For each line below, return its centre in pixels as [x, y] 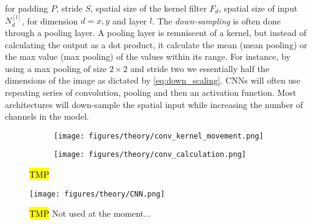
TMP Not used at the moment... [90, 213]
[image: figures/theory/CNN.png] [97, 194]
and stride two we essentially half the [200, 68]
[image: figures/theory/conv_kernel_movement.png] [159, 136]
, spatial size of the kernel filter [149, 8]
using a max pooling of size [56, 68]
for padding [27, 8]
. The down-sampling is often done [216, 20]
